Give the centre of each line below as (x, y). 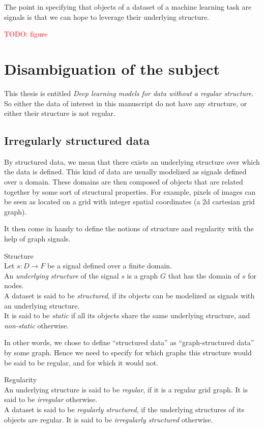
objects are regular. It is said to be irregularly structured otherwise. (109, 419)
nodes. (14, 285)
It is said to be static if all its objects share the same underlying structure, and (127, 315)
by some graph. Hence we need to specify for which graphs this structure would (128, 352)
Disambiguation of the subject (112, 68)
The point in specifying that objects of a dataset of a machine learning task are (128, 7)
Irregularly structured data (77, 141)
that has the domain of (204, 275)
